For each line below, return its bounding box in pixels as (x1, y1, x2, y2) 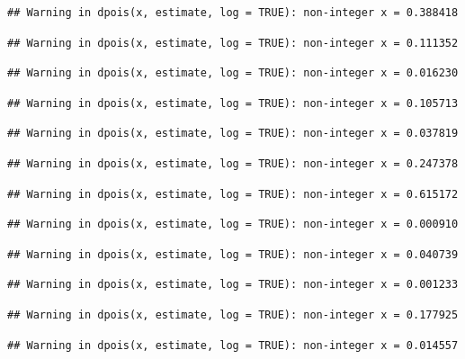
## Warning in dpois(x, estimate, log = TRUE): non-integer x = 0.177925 (7, 308, 459, 321)
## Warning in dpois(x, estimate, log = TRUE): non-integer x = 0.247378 (7, 157, 459, 170)
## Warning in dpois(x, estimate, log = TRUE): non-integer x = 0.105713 (7, 96, 459, 110)
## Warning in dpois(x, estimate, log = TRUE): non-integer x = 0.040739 (7, 247, 459, 261)
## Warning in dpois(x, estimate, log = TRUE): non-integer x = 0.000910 (7, 218, 459, 231)
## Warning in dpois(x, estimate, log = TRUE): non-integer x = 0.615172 (7, 187, 459, 201)
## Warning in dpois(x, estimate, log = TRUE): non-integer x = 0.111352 (7, 36, 459, 49)
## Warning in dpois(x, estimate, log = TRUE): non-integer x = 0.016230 (7, 67, 459, 80)
